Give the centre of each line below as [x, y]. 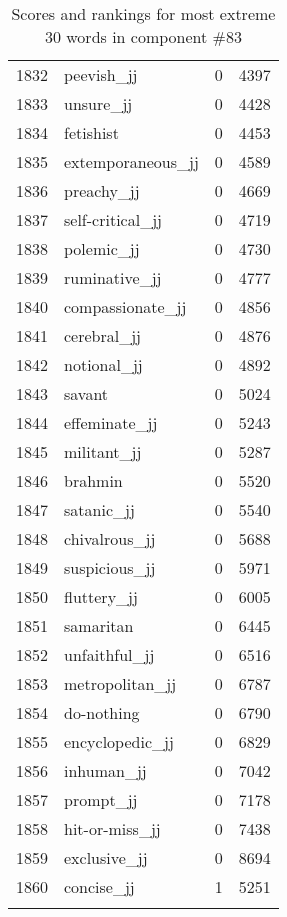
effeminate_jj [111, 422]
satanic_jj [99, 509]
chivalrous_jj [110, 538]
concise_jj [99, 886]
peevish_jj [101, 74]
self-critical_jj [113, 219]
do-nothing [102, 712]
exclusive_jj [106, 857]
